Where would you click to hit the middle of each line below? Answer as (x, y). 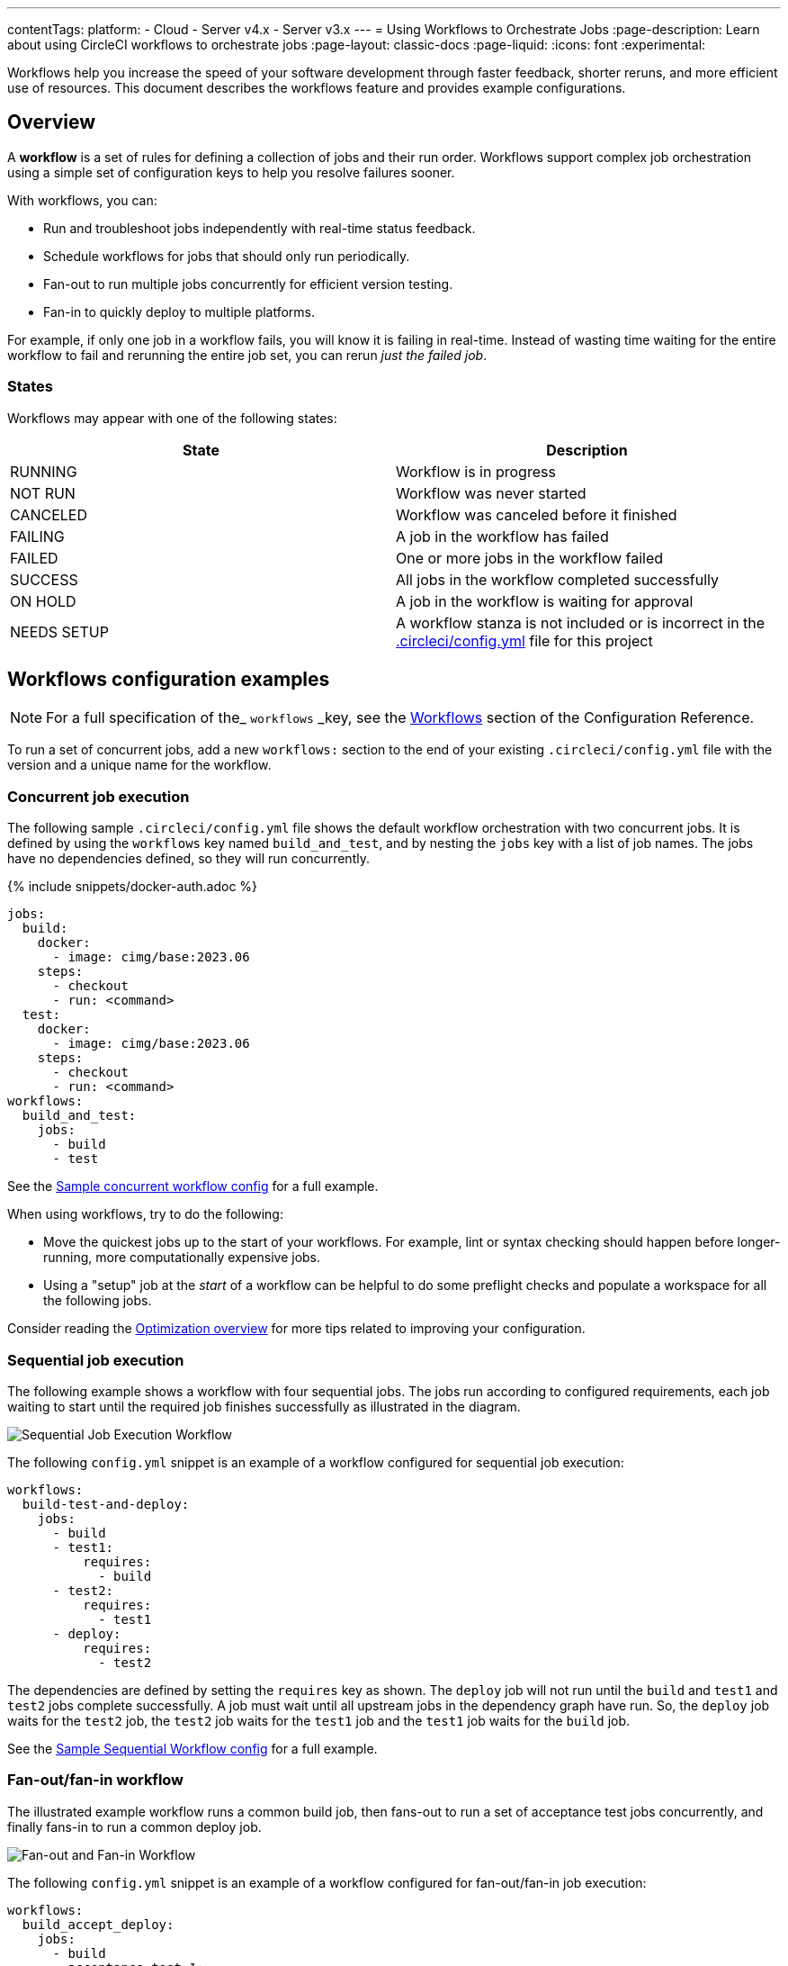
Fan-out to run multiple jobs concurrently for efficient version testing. (248, 284)
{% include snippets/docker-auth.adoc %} (133, 887)
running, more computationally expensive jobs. (182, 1258)
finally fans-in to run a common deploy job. (134, 1826)
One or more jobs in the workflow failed (530, 558)
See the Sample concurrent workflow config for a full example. (193, 1186)
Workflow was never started (491, 493)
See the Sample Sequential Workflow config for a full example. (193, 1748)
